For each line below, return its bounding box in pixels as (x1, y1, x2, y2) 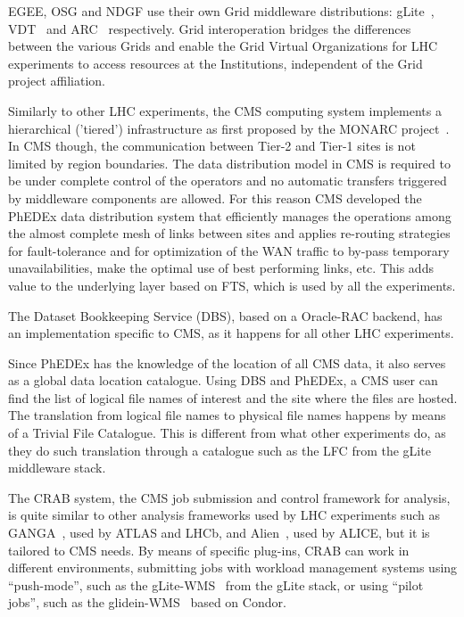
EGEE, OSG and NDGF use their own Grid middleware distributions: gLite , (8, 2, 435, 20)
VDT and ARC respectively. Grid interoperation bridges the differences (8, 19, 411, 37)
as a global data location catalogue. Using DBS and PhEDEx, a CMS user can (8, 371, 438, 390)
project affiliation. (8, 71, 105, 90)
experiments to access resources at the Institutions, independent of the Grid (8, 53, 423, 72)
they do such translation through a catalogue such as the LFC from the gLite (8, 440, 431, 459)
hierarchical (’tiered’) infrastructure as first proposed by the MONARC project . (8, 119, 450, 137)
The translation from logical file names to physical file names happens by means (8, 406, 446, 424)
